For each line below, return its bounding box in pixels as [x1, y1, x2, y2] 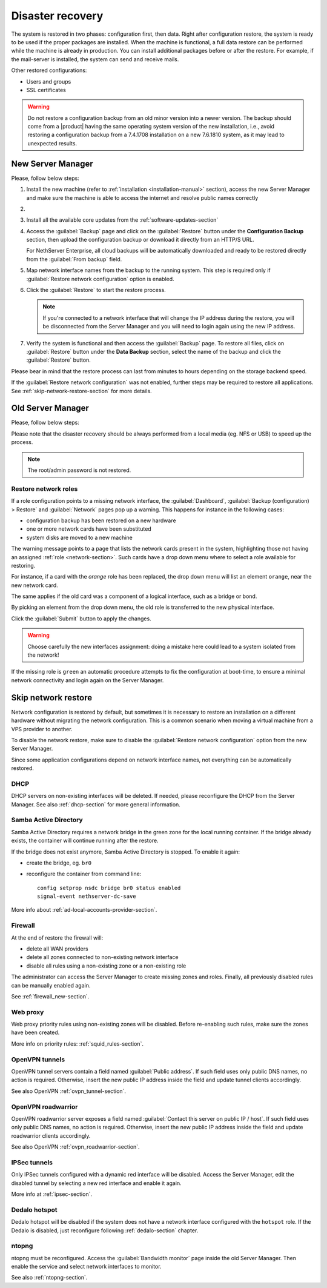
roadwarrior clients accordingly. [11, 1132, 91, 1139]
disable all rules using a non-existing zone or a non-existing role [26, 962, 187, 969]
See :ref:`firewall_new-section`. [11, 992, 90, 1000]
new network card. [11, 582, 59, 589]
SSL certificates [26, 86, 67, 93]
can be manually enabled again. [11, 981, 91, 989]
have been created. [11, 1029, 60, 1036]
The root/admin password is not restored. [27, 466, 131, 474]
